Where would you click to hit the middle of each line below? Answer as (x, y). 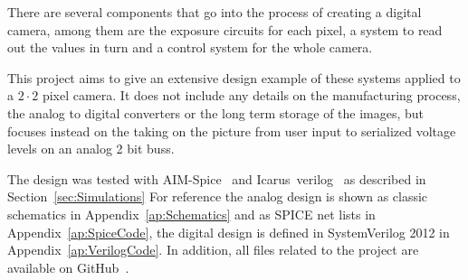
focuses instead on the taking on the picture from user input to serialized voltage (232, 131)
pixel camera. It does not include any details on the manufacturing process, (251, 95)
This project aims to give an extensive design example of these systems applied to (234, 77)
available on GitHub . (68, 267)
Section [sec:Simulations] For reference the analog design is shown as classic (218, 196)
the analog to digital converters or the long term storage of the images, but (216, 112)
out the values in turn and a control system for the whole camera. (190, 47)
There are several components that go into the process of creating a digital (215, 12)
